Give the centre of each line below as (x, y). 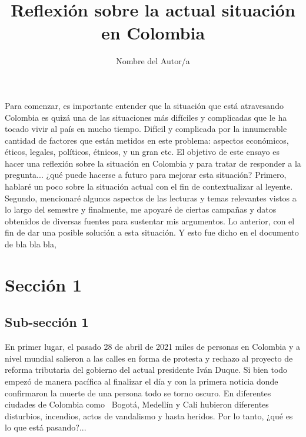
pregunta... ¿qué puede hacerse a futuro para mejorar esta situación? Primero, (146, 175)
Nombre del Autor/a (153, 61)
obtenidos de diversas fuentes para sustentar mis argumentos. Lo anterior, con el (150, 221)
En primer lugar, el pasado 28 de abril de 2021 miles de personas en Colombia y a (152, 347)
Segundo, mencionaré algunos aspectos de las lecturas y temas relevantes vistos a (151, 198)
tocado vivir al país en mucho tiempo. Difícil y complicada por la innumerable (146, 129)
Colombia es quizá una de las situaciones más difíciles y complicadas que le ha (146, 117)
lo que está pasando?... (46, 427)
